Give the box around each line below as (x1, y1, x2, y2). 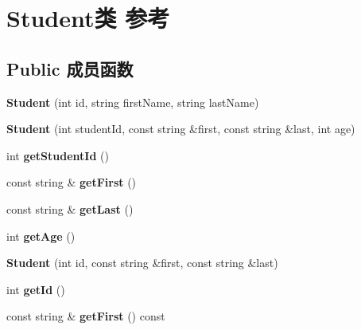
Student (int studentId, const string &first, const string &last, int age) (6, 120, 355, 137)
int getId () (6, 281, 65, 297)
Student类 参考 (6, 2, 170, 34)
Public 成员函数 (6, 56, 134, 81)
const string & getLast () (6, 200, 134, 217)
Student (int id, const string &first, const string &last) (6, 254, 278, 271)
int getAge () (6, 227, 76, 244)
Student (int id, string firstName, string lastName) (6, 93, 259, 110)
